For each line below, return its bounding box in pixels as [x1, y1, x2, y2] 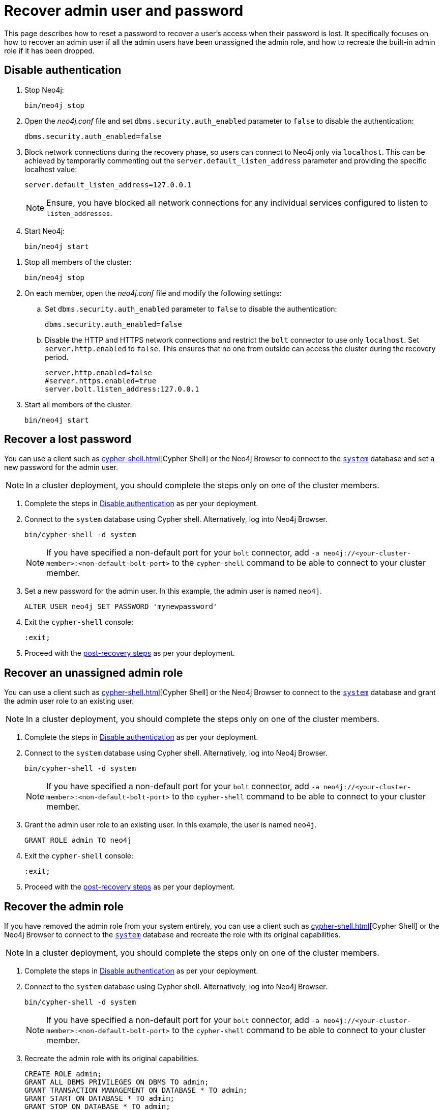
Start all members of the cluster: [24, 400, 132, 409]
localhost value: [24, 164, 77, 174]
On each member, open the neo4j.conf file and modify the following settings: [24, 288, 282, 297]
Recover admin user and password [4, 2, 244, 19]
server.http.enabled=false [45, 368, 152, 377]
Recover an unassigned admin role [4, 666, 183, 679]
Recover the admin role [4, 900, 124, 913]
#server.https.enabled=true [45, 376, 157, 385]
